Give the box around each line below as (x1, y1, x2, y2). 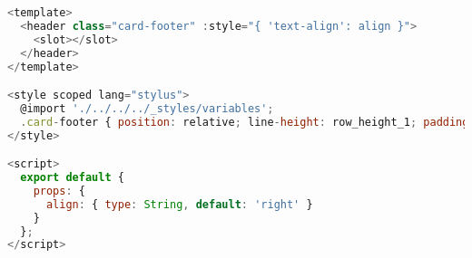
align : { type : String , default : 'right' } (45, 197, 313, 211)
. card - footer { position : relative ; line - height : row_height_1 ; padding (20, 115, 469, 129)
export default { (20, 171, 124, 185)
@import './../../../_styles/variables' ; (20, 101, 274, 115)
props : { (33, 184, 85, 197)
